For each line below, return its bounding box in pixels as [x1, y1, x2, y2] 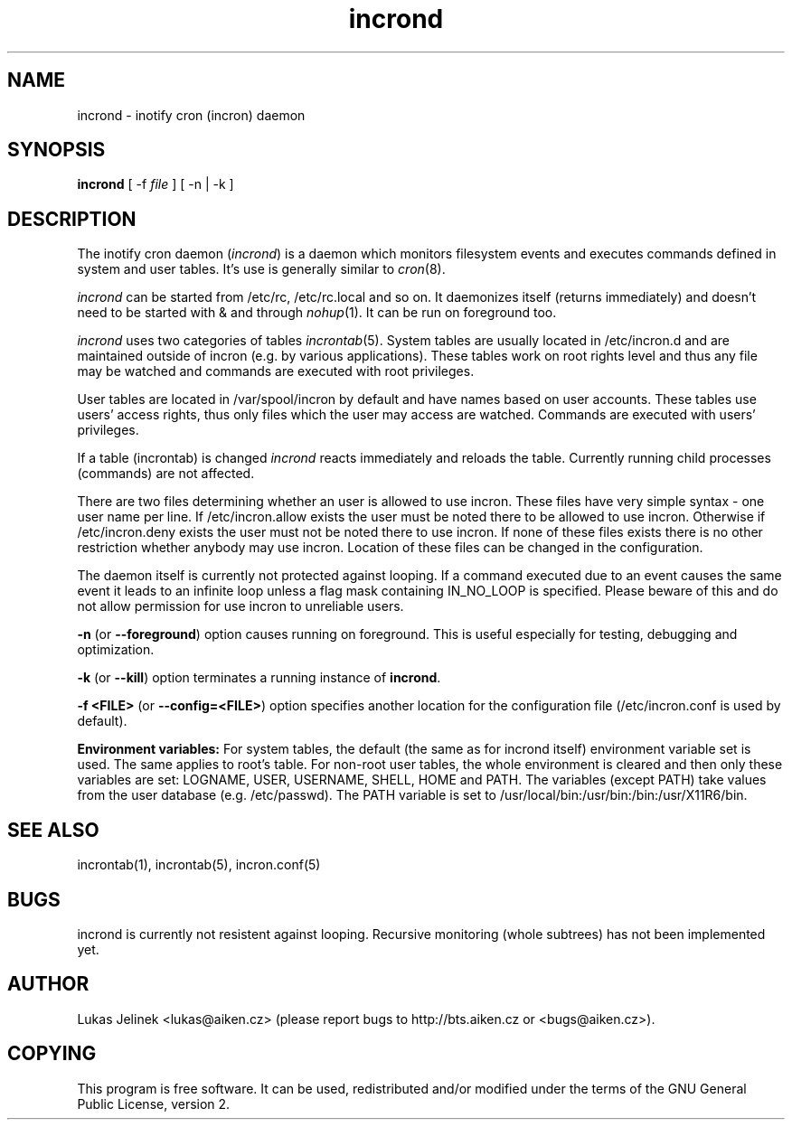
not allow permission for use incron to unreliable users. [77, 598, 404, 615]
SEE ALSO [7, 818, 99, 841]
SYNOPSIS [7, 138, 106, 162]
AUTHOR [7, 972, 90, 996]
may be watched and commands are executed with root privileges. [77, 363, 475, 380]
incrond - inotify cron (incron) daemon [77, 107, 306, 123]
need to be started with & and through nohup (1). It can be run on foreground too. [77, 305, 557, 321]
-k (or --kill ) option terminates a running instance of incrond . [77, 670, 441, 686]
